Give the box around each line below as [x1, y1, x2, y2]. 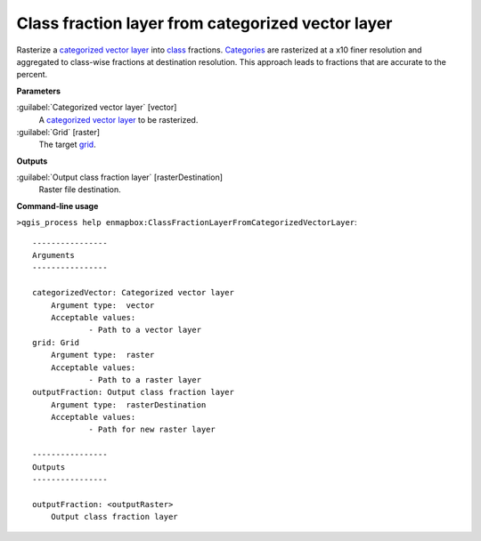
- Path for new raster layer [88, 424, 216, 435]
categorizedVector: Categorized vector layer [32, 287, 235, 298]
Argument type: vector [50, 300, 155, 311]
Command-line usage [16, 200, 99, 211]
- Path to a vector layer [88, 325, 202, 335]
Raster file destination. [38, 184, 121, 195]
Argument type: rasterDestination [50, 400, 207, 409]
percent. [16, 69, 48, 80]
